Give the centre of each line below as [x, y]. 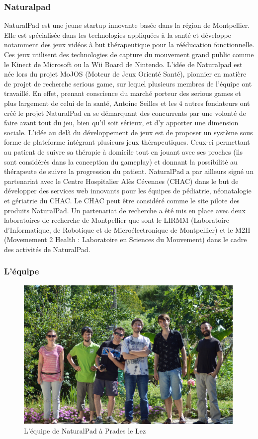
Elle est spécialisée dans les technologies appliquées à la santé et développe [118, 35]
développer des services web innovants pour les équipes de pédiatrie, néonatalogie [128, 191]
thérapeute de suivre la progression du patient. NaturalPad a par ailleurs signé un [129, 171]
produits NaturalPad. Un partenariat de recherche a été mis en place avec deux [125, 210]
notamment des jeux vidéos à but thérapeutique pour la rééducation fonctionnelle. [129, 44]
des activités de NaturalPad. [47, 249]
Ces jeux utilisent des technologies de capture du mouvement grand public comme [129, 54]
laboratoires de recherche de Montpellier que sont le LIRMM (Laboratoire [117, 220]
